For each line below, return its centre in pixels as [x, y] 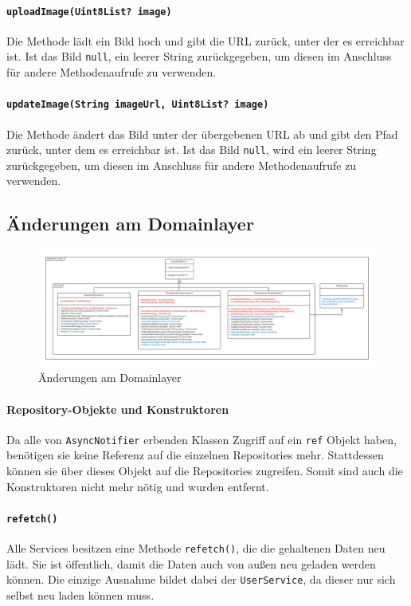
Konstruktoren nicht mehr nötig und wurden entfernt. [138, 486]
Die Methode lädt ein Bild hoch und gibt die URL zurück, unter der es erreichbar [205, 40]
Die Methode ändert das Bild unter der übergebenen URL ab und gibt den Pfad [202, 134]
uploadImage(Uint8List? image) [89, 12]
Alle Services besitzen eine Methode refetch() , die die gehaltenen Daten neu [196, 548]
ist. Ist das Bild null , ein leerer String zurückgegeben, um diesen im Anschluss [199, 56]
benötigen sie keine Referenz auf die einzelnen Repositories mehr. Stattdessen [195, 455]
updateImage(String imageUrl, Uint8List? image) [138, 105]
